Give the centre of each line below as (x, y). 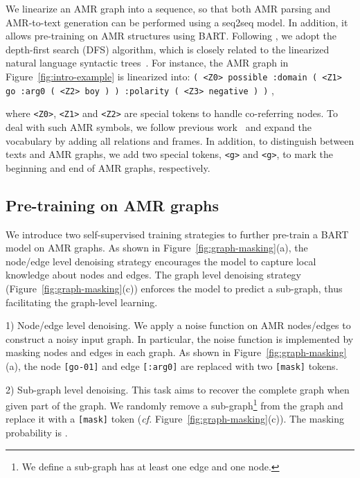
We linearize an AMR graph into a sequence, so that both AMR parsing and (168, 8)
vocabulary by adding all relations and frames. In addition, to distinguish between (180, 140)
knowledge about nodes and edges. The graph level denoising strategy (153, 275)
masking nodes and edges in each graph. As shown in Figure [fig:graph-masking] (176, 352)
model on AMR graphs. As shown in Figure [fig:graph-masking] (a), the (157, 248)
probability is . (37, 433)
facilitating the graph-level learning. (82, 302)
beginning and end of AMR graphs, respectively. (108, 167)
